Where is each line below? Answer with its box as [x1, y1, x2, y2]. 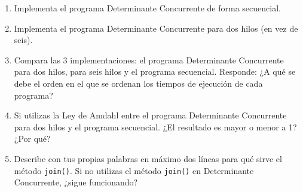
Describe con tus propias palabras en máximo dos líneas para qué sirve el [14, 152, 282, 164]
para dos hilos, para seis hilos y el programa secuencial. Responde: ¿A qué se [14, 65, 296, 78]
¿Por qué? [14, 132, 51, 145]
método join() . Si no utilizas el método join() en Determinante [14, 164, 254, 176]
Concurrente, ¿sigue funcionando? [14, 176, 138, 188]
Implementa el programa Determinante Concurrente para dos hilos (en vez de [14, 22, 298, 34]
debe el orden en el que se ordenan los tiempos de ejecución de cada [14, 77, 263, 89]
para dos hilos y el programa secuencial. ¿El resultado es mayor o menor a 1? [14, 120, 297, 133]
